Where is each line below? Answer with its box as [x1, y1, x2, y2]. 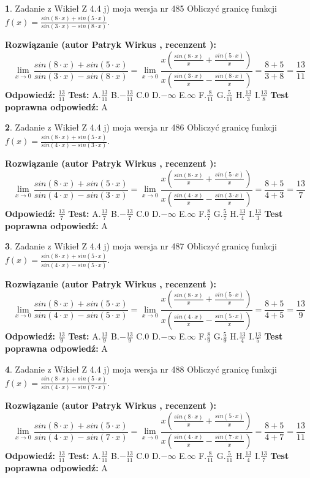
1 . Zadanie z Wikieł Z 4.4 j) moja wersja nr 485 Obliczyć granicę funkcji [5, 2, 277, 14]
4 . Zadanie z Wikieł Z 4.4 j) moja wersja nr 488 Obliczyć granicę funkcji [5, 362, 277, 375]
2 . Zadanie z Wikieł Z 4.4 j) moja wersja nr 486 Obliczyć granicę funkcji [5, 121, 277, 134]
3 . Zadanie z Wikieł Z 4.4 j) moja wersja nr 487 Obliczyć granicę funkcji [5, 240, 277, 252]
